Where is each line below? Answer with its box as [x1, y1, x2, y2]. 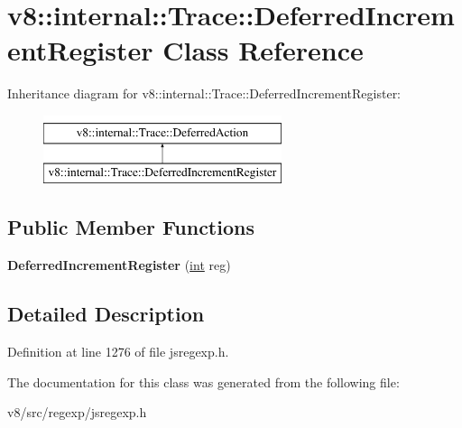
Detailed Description [7, 300, 205, 328]
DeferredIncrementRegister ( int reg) [7, 256, 231, 274]
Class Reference [162, 32, 364, 69]
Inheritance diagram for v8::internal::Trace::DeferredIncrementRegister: [7, 84, 402, 103]
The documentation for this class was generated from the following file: [7, 372, 400, 391]
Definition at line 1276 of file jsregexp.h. [7, 342, 229, 361]
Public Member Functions [7, 213, 254, 241]
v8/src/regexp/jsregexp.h [7, 403, 147, 422]
